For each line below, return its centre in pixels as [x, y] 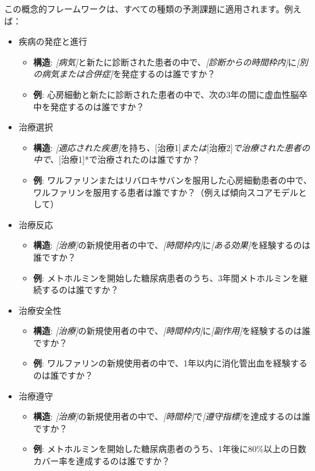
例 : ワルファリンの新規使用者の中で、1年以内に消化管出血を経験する [170, 363]
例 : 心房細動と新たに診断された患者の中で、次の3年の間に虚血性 [162, 94]
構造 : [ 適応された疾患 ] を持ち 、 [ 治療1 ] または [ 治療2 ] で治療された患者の [172, 147]
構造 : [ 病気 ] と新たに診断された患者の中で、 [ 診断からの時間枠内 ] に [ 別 [171, 61]
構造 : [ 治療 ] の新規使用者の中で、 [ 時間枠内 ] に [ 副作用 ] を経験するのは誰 [172, 331]
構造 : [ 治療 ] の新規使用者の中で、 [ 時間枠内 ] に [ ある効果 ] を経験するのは [172, 245]
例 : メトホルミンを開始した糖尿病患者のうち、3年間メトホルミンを [166, 277]
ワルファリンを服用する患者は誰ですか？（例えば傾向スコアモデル [166, 192]
